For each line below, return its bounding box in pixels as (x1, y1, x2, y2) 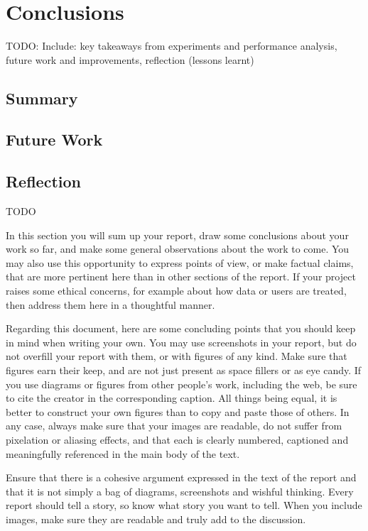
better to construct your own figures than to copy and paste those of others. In (6, 404, 350, 419)
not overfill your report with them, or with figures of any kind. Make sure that (6, 349, 347, 363)
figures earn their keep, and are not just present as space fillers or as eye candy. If (6, 363, 362, 378)
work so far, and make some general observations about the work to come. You (6, 241, 350, 256)
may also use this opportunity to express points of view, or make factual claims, (6, 255, 354, 270)
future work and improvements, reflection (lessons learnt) (6, 52, 254, 67)
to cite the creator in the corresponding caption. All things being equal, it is (6, 390, 337, 405)
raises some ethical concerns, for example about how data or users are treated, (6, 283, 347, 298)
